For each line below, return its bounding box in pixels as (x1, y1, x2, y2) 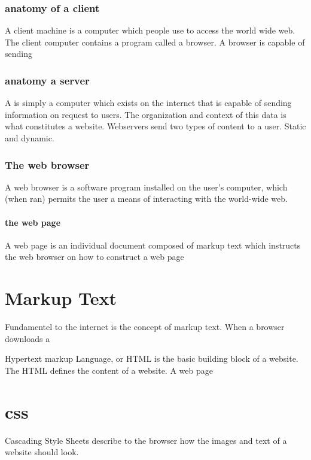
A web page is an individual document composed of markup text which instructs (5, 238, 301, 251)
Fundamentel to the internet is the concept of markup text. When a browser (5, 320, 285, 333)
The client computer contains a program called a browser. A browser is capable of (5, 35, 305, 48)
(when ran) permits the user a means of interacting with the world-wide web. (5, 192, 288, 205)
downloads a (5, 332, 50, 344)
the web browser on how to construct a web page (5, 250, 184, 263)
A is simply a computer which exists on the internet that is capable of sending (5, 96, 292, 109)
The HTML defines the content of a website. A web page (5, 364, 213, 376)
